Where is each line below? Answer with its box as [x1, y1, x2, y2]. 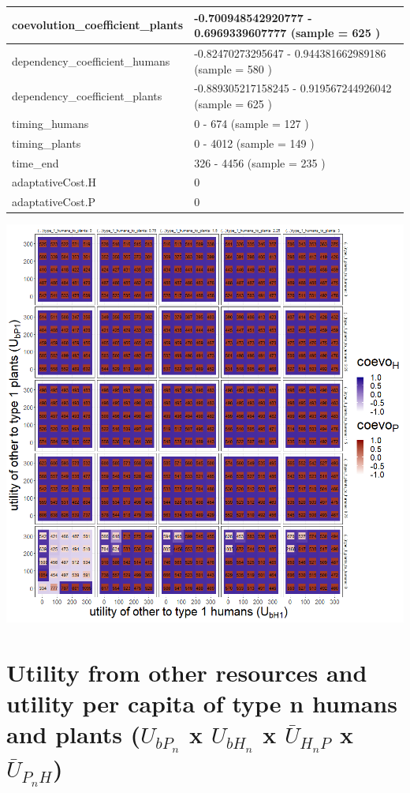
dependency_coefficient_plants [12, 88, 162, 104]
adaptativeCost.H [12, 174, 97, 190]
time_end [12, 154, 59, 171]
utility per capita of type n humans [6, 687, 397, 720]
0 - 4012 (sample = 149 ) [194, 134, 315, 151]
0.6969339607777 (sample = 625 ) [194, 24, 381, 41]
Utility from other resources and [6, 656, 367, 689]
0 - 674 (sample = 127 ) [194, 115, 309, 131]
